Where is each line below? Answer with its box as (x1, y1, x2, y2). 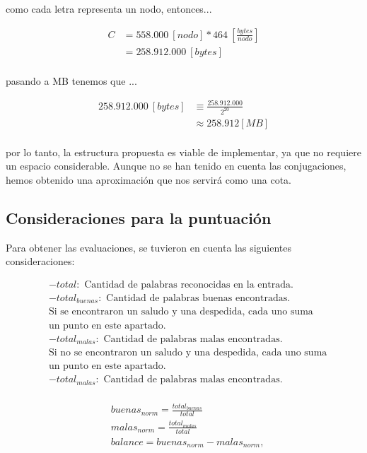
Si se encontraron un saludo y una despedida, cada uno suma (48, 307, 313, 317)
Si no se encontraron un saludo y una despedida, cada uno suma (48, 348, 327, 358)
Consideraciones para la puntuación (6, 206, 272, 228)
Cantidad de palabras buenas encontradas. (106, 293, 291, 303)
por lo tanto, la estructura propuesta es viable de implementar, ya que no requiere (6, 144, 361, 159)
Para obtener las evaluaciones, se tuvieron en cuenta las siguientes (6, 240, 292, 254)
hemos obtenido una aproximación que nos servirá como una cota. (6, 172, 292, 187)
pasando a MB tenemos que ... (6, 73, 137, 88)
